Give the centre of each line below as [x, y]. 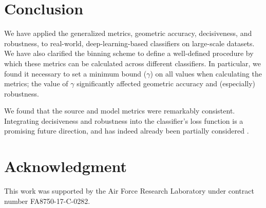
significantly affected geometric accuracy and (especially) [166, 83]
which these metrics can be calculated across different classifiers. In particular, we [133, 63]
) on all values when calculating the [206, 73]
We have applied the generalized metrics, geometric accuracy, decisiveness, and [128, 33]
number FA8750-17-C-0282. [47, 201]
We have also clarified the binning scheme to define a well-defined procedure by [129, 53]
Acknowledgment [65, 166]
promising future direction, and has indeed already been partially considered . [127, 131]
